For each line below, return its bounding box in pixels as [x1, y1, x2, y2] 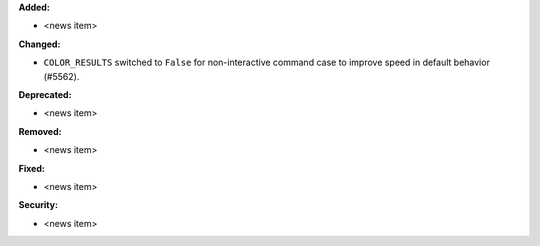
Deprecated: [18, 88, 72, 100]
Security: [18, 199, 59, 211]
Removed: [18, 125, 62, 137]
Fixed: [18, 162, 45, 174]
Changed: [18, 38, 61, 50]
